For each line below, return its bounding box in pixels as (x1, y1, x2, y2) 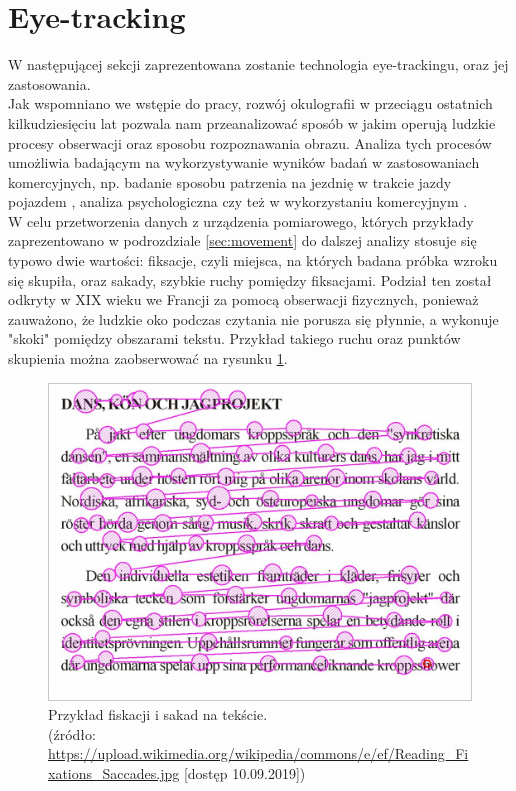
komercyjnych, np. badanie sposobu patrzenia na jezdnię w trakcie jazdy (8, 171, 452, 192)
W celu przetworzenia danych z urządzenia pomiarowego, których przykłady (8, 210, 474, 231)
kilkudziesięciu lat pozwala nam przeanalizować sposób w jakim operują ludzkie (8, 112, 496, 133)
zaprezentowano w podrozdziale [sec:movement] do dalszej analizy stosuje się (8, 230, 477, 251)
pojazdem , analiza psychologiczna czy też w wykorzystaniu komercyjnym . (8, 191, 468, 212)
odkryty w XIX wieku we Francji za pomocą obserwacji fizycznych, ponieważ (8, 289, 479, 310)
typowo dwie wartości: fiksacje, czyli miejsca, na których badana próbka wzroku (8, 250, 498, 271)
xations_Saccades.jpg (48, 763, 180, 783)
